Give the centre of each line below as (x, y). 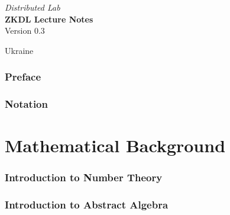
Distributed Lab (33, 7)
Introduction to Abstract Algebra (87, 205)
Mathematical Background (115, 145)
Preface (23, 77)
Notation (26, 104)
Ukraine (19, 50)
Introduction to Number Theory (84, 177)
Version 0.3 (25, 31)
